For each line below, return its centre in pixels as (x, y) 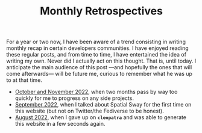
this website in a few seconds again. (60, 124)
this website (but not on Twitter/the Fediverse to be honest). (89, 111)
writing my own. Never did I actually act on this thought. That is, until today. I (101, 61)
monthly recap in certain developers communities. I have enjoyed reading (97, 48)
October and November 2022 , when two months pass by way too (96, 92)
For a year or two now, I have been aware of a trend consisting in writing (96, 42)
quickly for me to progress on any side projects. (74, 98)
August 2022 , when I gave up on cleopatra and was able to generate (101, 117)
